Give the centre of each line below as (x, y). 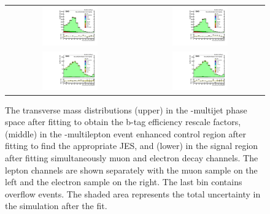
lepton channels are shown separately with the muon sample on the (131, 170)
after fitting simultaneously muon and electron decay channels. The (132, 157)
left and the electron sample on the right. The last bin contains (124, 182)
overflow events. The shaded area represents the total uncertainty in (133, 193)
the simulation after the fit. (56, 206)
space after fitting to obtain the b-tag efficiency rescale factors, (123, 122)
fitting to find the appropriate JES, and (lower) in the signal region (132, 146)
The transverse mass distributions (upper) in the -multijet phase (126, 109)
